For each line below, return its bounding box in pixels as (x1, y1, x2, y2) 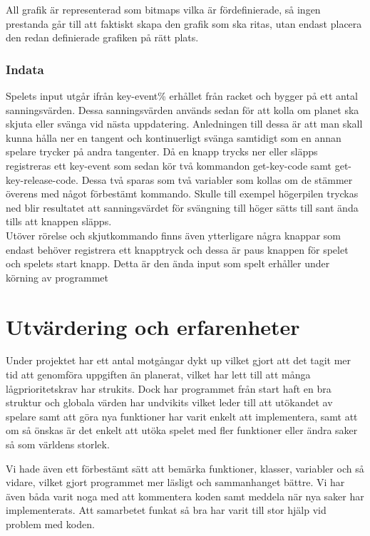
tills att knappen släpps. (6, 214, 112, 229)
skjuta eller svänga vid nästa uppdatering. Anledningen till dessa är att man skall (6, 116, 363, 131)
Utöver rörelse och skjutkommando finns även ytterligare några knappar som (6, 227, 341, 242)
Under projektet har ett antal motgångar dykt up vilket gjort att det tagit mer (6, 353, 351, 368)
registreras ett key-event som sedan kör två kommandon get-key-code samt (6, 158, 332, 172)
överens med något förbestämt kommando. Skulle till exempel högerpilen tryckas (6, 186, 359, 201)
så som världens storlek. (6, 437, 110, 451)
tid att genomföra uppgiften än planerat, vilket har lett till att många (6, 367, 311, 382)
